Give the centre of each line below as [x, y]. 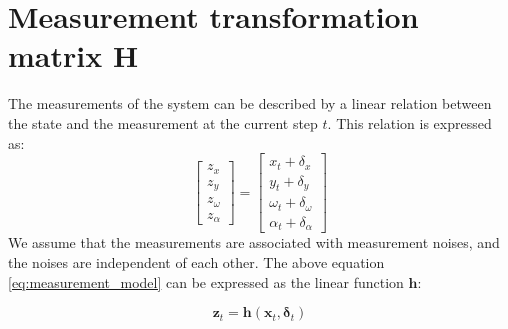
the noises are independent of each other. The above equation [196, 261]
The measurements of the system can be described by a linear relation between [250, 103]
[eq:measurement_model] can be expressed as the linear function [206, 281]
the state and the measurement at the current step [163, 122]
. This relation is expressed [409, 122]
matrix [55, 55]
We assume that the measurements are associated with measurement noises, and [254, 242]
